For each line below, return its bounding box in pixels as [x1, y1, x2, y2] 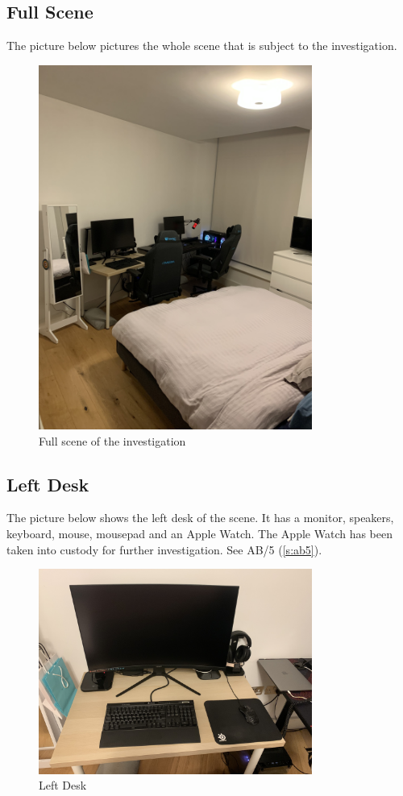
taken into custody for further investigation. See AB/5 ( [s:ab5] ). [6, 541, 322, 558]
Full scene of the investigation [39, 432, 186, 449]
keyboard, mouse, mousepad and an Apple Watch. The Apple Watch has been [6, 525, 393, 542]
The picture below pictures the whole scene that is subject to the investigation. [6, 37, 397, 54]
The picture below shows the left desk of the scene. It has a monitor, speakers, [6, 509, 394, 526]
